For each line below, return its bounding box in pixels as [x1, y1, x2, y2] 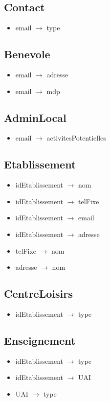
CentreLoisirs [4, 286, 73, 301]
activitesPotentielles [46, 133, 106, 143]
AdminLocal [4, 110, 66, 125]
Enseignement [4, 332, 76, 348]
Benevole [4, 47, 50, 62]
